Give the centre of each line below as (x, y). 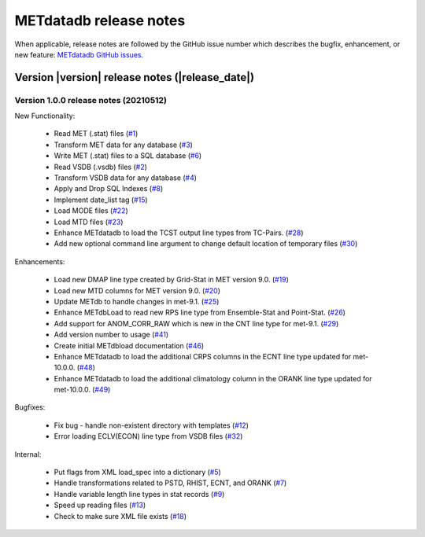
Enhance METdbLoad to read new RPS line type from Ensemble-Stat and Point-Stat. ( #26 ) (200, 313)
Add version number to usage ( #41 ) (111, 335)
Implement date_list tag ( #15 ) (101, 200)
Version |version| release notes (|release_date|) (135, 77)
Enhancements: (40, 261)
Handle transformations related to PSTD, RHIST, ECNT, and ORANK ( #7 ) (170, 483)
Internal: (28, 454)
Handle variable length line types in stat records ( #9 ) (139, 494)
